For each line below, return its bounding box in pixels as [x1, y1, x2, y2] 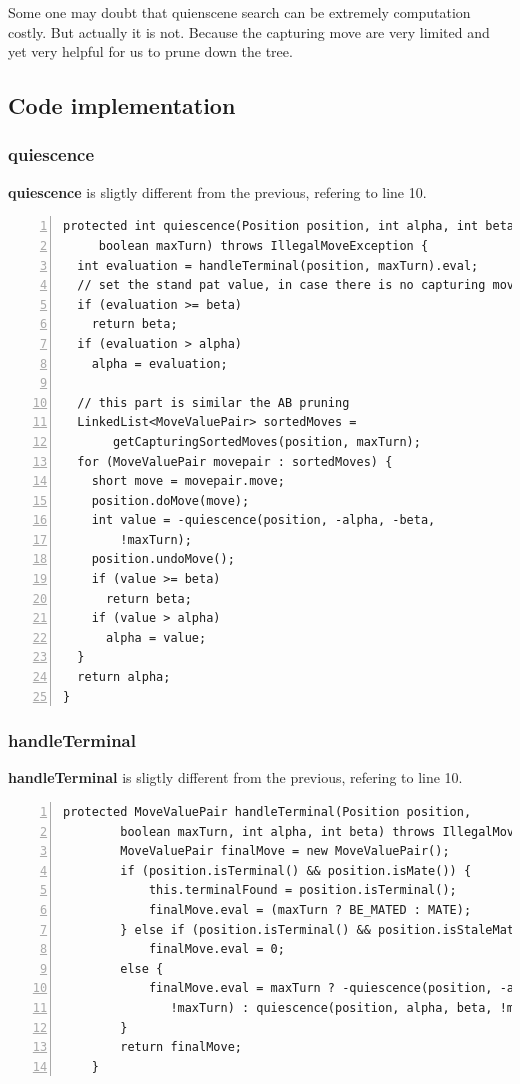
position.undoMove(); [91, 552, 235, 567]
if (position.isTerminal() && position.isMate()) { [120, 863, 472, 878]
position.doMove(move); [91, 493, 250, 508]
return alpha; [77, 670, 171, 685]
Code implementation [8, 90, 236, 121]
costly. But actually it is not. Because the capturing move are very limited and [8, 21, 490, 42]
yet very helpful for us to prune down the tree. [8, 41, 293, 62]
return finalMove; [120, 1040, 242, 1055]
